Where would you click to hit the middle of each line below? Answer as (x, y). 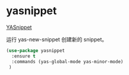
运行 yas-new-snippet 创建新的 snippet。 (57, 39)
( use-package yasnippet (36, 50)
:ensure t (23, 56)
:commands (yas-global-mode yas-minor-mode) (67, 61)
